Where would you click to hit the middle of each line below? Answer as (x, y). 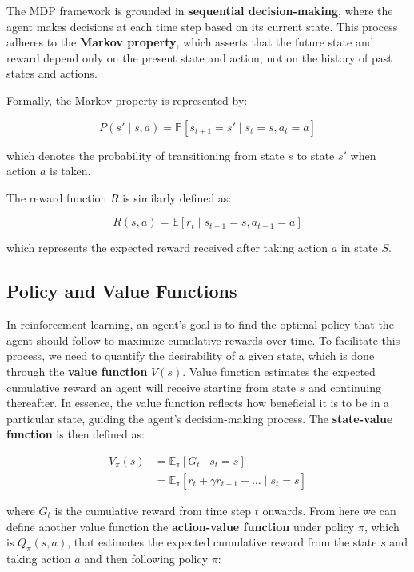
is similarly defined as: (177, 197)
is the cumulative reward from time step (153, 510)
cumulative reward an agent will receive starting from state (151, 387)
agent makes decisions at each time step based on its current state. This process (202, 26)
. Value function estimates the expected (279, 371)
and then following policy (146, 558)
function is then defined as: (76, 434)
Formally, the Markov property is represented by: (127, 100)
